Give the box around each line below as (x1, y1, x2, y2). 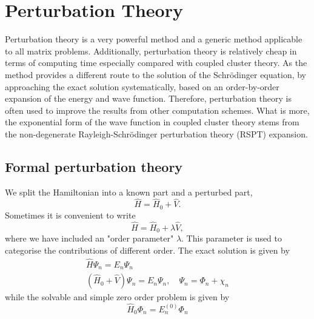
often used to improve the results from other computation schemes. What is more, (5, 104, 310, 116)
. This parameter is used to (181, 232, 282, 245)
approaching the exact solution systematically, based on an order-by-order (5, 80, 279, 93)
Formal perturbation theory (5, 157, 183, 176)
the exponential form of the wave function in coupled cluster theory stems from (5, 116, 299, 128)
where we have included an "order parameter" (5, 232, 174, 245)
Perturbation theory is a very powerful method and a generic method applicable (5, 33, 302, 45)
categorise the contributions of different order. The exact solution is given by (5, 243, 290, 256)
